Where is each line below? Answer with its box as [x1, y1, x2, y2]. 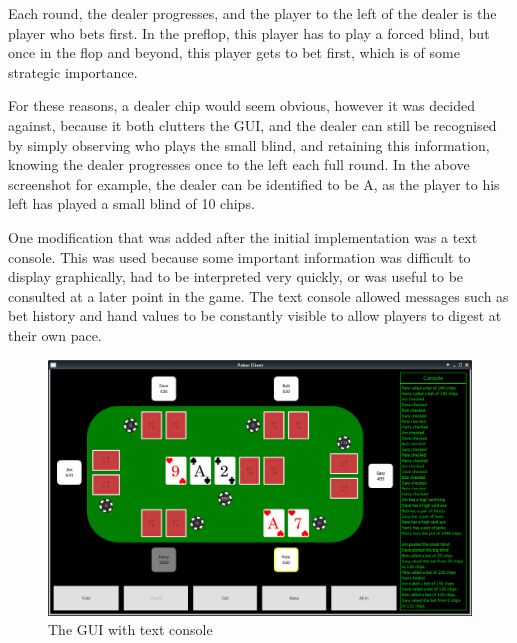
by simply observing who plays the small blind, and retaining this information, [8, 134, 490, 155]
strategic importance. [8, 61, 138, 82]
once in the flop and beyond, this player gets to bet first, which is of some [8, 42, 460, 63]
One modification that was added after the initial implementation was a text [8, 226, 478, 247]
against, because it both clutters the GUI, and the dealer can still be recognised [8, 114, 497, 135]
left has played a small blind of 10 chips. [8, 193, 255, 214]
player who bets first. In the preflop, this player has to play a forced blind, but [8, 22, 490, 43]
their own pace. [8, 324, 102, 345]
